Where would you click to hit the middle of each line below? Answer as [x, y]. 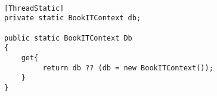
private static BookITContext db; [73, 18]
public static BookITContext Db [68, 38]
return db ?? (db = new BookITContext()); [128, 68]
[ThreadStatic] [34, 8]
